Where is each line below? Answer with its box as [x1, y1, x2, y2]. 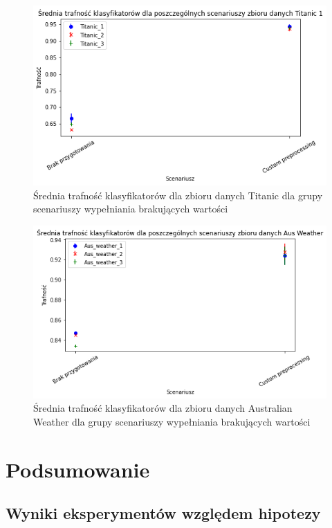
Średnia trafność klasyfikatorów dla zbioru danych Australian [33, 401, 293, 415]
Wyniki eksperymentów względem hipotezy [6, 502, 321, 524]
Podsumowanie [6, 455, 150, 483]
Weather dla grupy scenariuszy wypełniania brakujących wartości [33, 414, 311, 428]
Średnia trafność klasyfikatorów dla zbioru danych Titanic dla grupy [33, 188, 323, 202]
